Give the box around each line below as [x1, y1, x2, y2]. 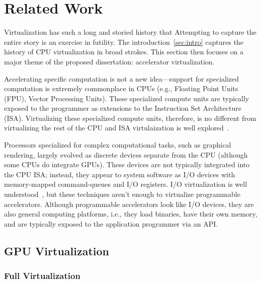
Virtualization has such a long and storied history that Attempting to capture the [4, 27, 256, 37]
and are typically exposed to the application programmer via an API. [4, 218, 218, 229]
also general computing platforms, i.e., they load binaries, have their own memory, [4, 208, 257, 219]
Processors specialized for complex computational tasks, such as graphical [4, 139, 231, 150]
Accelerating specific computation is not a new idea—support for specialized [4, 73, 239, 84]
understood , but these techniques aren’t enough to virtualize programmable [4, 189, 240, 199]
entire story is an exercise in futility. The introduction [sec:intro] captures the [4, 36, 243, 47]
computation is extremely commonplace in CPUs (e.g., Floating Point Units [4, 83, 238, 94]
